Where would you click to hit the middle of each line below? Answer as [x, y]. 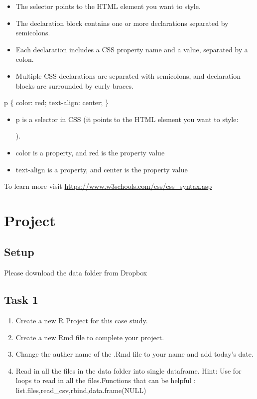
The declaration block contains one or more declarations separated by [122, 23]
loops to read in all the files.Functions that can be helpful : [106, 380]
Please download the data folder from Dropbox [76, 273]
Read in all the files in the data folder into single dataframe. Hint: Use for [128, 370]
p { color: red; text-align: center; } [57, 102]
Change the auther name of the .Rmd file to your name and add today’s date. [134, 354]
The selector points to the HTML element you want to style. [108, 6]
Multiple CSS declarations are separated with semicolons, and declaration [128, 75]
